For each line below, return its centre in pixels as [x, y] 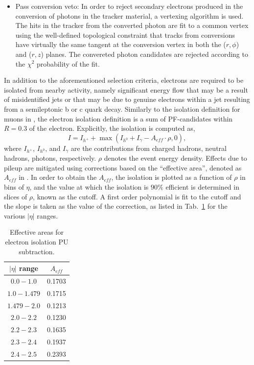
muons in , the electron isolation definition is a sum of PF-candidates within [118, 118]
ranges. [47, 215]
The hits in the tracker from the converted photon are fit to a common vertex [132, 25]
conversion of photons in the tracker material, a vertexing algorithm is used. [129, 15]
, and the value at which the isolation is [89, 186]
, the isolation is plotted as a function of [172, 177]
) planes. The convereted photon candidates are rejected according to [144, 54]
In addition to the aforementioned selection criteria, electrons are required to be [124, 80]
